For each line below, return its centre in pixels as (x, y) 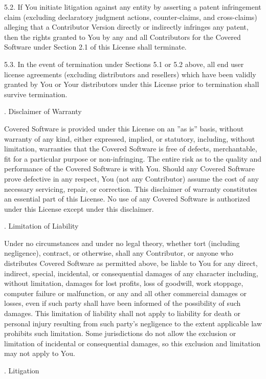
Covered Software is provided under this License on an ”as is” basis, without (124, 128)
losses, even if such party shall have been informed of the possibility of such (123, 303)
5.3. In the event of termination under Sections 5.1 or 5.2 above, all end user (124, 64)
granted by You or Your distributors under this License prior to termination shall (132, 84)
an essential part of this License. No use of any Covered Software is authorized (127, 199)
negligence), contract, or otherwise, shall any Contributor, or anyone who (119, 253)
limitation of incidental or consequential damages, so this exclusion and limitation (132, 343)
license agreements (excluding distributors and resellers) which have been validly (130, 74)
